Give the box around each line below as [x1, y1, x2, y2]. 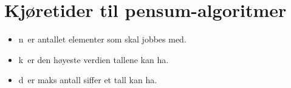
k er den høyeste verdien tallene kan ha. [18, 53, 169, 66]
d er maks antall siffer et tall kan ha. [18, 73, 157, 86]
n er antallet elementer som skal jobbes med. [18, 33, 187, 46]
